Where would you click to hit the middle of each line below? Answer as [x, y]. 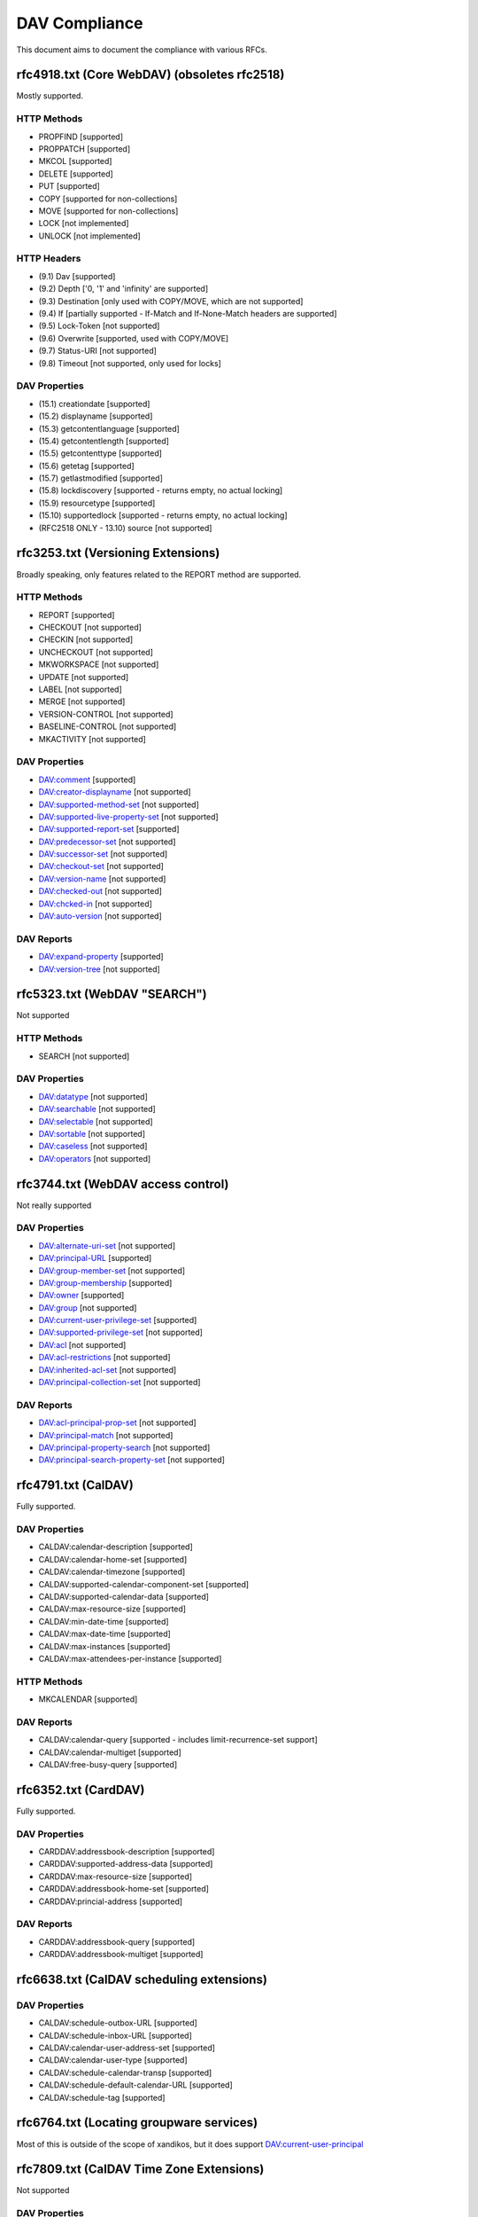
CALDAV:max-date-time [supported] [105, 1634]
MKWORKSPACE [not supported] [99, 664]
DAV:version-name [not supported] [102, 879]
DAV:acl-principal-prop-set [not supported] [117, 1422]
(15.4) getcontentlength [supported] [104, 441]
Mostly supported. [50, 96]
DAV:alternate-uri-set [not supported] [107, 1245]
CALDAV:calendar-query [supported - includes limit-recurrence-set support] [178, 1740]
